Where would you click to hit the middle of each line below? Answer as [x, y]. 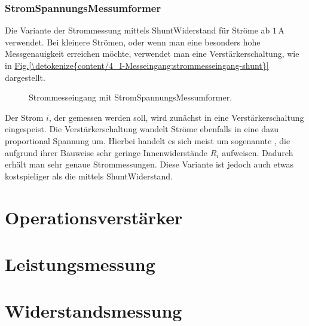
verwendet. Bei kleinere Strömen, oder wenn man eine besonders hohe [133, 42]
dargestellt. [25, 77]
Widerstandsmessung [94, 311]
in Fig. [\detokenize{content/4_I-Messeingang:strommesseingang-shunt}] [137, 65]
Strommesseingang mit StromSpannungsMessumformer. [131, 97]
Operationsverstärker [94, 217]
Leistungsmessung [80, 263]
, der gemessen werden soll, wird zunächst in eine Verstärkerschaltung [176, 117]
